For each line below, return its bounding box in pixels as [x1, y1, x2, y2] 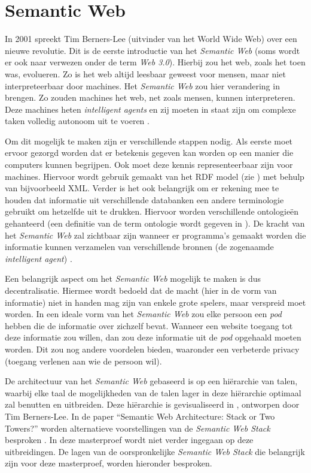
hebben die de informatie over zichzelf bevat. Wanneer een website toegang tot [5, 319, 293, 332]
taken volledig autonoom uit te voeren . [5, 115, 150, 127]
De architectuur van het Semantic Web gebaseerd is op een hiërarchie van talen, [5, 375, 298, 387]
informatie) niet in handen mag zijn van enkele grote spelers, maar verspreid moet [5, 296, 306, 308]
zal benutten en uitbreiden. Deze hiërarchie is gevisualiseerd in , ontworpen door [5, 398, 300, 411]
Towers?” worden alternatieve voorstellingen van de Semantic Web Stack [5, 421, 270, 434]
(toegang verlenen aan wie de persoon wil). [5, 354, 162, 367]
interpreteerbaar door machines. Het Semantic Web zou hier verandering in [5, 79, 280, 92]
